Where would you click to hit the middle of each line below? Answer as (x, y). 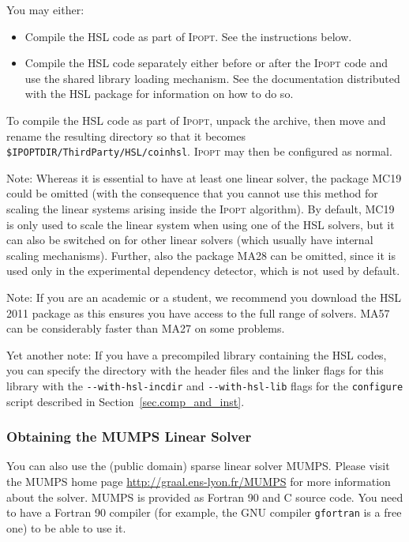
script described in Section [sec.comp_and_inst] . (126, 401)
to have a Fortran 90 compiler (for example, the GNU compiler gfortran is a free (204, 512)
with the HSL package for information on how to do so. (159, 94)
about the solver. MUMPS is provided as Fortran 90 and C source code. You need (205, 497)
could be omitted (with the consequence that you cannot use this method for (192, 193)
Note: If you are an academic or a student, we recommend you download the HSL (204, 297)
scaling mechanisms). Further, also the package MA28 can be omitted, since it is (201, 255)
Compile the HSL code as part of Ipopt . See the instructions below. (188, 36)
